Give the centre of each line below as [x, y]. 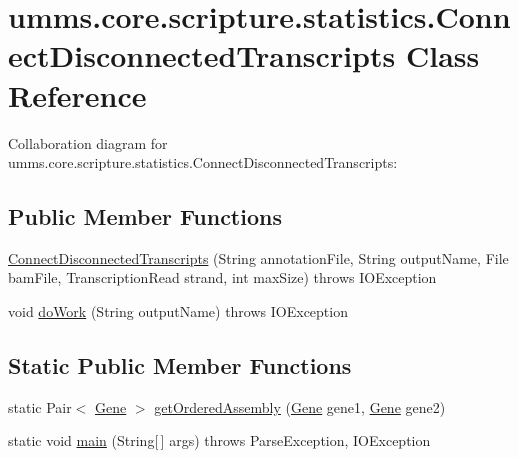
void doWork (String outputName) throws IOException [178, 311]
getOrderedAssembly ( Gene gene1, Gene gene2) [300, 406]
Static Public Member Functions [180, 365]
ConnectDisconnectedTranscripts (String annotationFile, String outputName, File [258, 257]
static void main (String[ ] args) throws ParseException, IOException [219, 440]
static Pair [40, 406]
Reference [77, 94]
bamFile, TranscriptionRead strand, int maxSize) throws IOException [222, 277]
